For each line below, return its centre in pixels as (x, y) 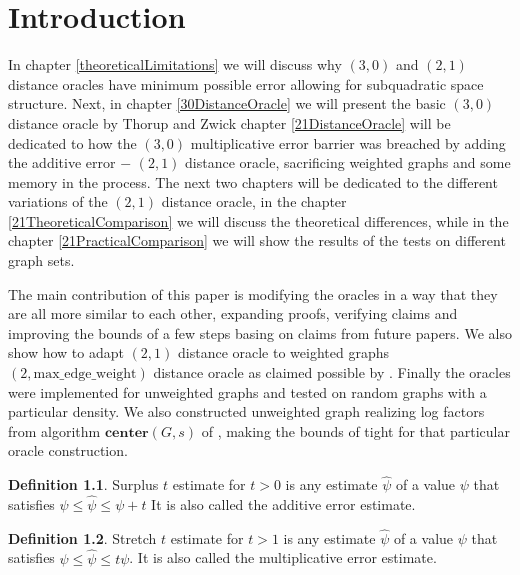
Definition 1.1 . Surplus (83, 484)
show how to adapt (66, 352)
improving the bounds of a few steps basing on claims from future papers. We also (260, 332)
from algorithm (54, 430)
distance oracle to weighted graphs (283, 352)
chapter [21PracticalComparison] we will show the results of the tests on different (257, 240)
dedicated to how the (72, 142)
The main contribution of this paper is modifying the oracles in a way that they (253, 293)
